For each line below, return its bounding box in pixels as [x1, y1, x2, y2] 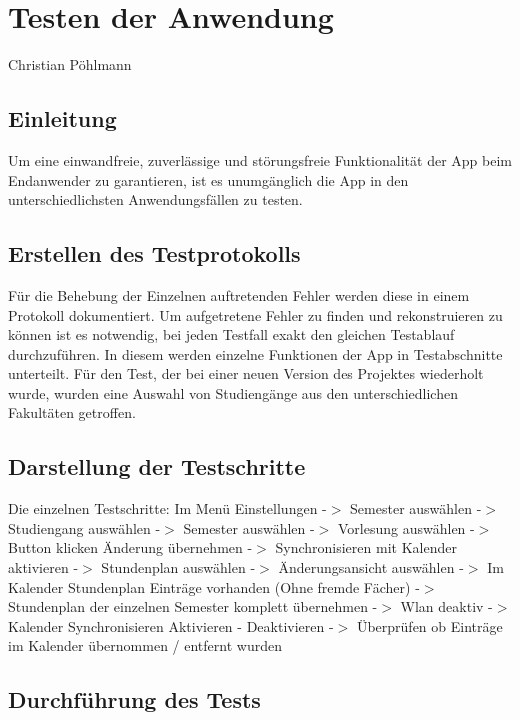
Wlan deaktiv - [400, 596, 493, 617]
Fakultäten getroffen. [8, 402, 136, 423]
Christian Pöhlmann [8, 54, 132, 75]
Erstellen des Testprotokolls [8, 238, 301, 269]
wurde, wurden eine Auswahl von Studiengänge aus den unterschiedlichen [8, 382, 458, 403]
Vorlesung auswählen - [338, 517, 475, 538]
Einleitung [8, 103, 117, 134]
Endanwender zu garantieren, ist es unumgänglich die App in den [8, 169, 409, 190]
